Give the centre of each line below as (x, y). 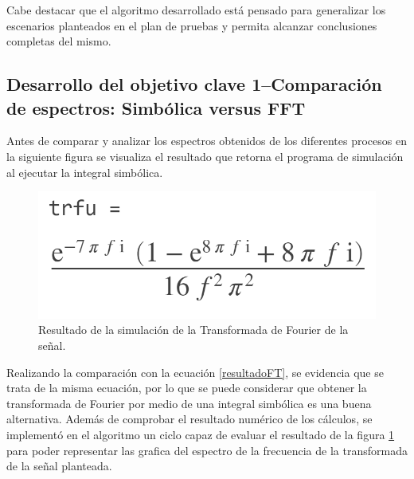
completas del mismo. (59, 41)
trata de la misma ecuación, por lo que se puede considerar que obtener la (187, 388)
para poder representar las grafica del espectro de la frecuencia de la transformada (207, 450)
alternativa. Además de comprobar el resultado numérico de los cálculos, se (189, 419)
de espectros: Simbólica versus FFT (156, 107)
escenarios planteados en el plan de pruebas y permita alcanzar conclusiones (192, 25)
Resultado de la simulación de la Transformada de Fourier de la (193, 330)
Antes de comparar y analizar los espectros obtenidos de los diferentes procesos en (207, 141)
